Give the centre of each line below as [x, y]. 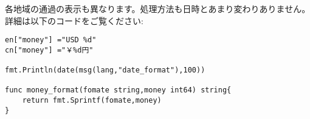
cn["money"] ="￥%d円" [49, 50]
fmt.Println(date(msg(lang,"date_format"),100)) [105, 70]
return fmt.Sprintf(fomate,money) [92, 101]
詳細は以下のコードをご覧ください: [74, 20]
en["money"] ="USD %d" [51, 40]
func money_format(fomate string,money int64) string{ [118, 90]
